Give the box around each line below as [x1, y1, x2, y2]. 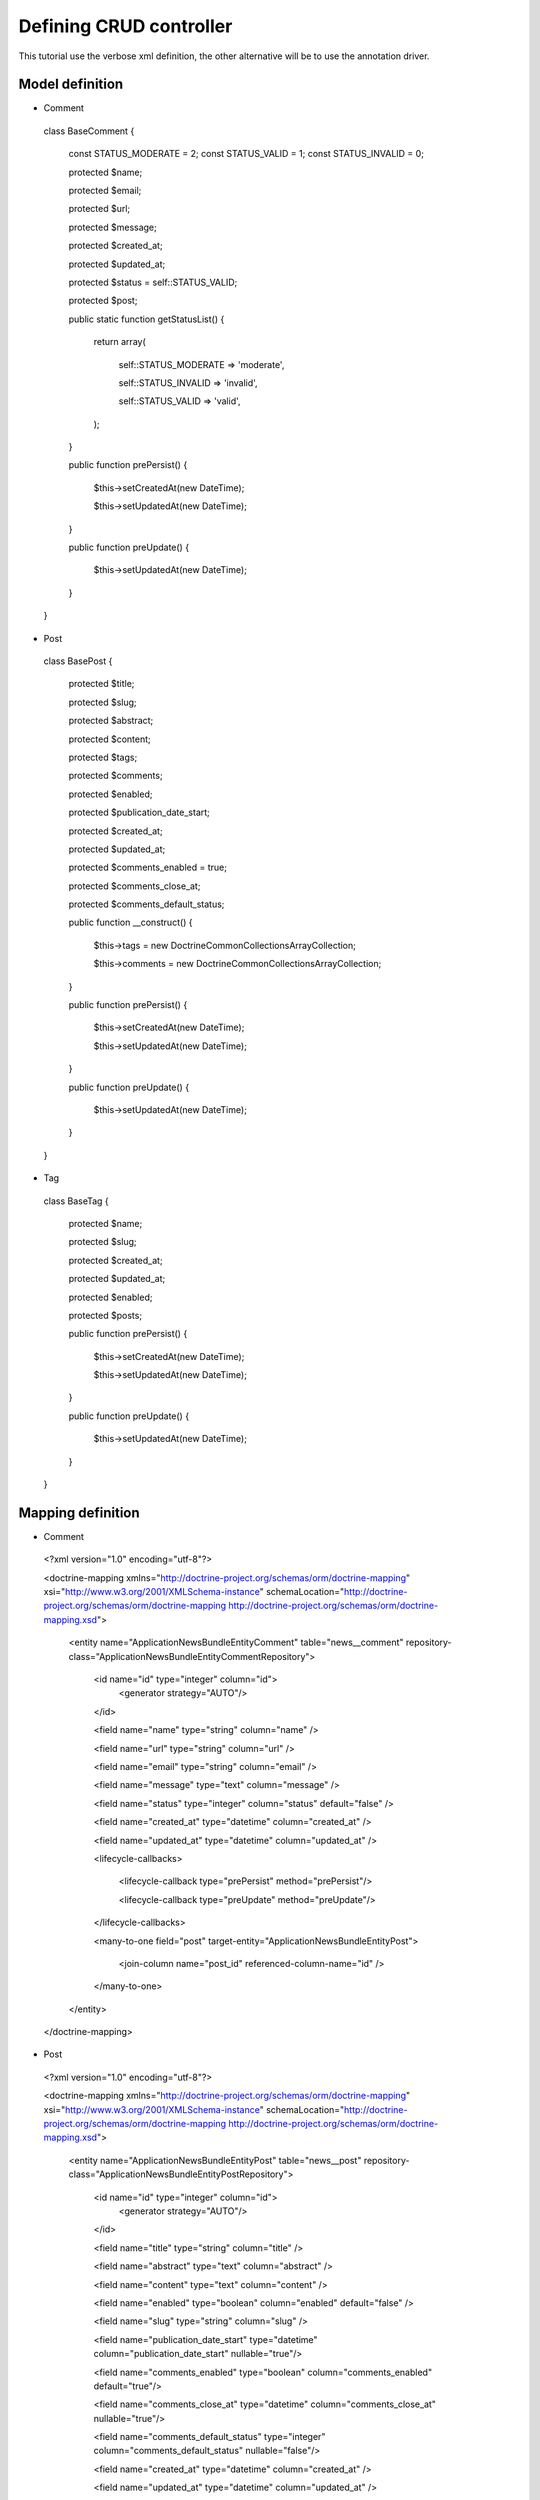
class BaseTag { [43, 1195, 109, 1207]
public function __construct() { [68, 916, 194, 929]
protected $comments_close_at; [68, 880, 201, 892]
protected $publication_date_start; [68, 806, 210, 819]
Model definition [18, 76, 124, 93]
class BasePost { [43, 655, 113, 667]
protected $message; [68, 221, 157, 233]
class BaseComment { [43, 125, 135, 137]
